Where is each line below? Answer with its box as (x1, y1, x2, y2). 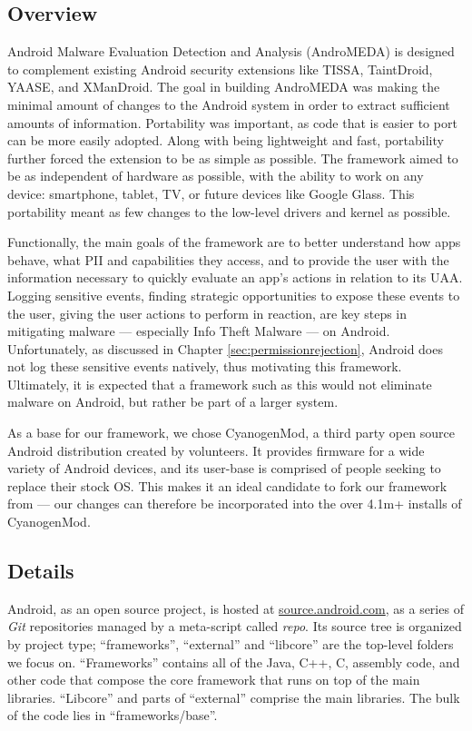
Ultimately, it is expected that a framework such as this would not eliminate (7, 374, 432, 393)
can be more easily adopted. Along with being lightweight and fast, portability (7, 131, 444, 150)
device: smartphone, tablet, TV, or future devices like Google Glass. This (7, 183, 415, 203)
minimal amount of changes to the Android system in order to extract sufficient (7, 94, 450, 114)
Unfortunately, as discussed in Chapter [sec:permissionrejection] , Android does (7, 339, 443, 358)
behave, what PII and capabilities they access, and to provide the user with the (7, 250, 449, 269)
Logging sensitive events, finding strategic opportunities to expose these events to (7, 285, 460, 304)
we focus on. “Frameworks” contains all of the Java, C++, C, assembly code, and (7, 652, 460, 671)
